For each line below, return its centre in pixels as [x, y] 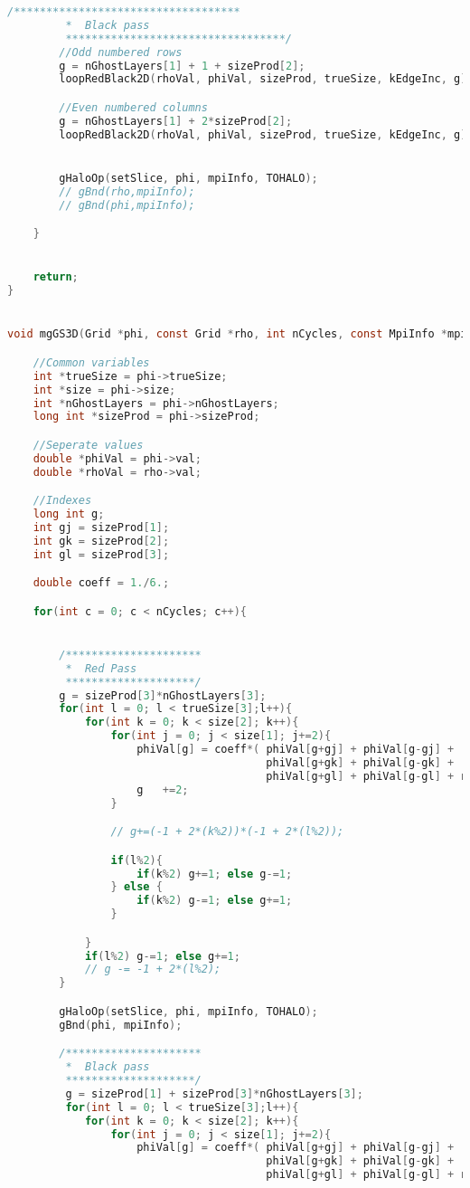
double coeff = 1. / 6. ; [101, 583]
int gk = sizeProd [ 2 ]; [101, 541]
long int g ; [69, 514]
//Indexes [62, 501]
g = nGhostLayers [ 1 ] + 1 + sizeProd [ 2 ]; [182, 66]
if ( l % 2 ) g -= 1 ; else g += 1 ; [162, 956]
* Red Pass [101, 668]
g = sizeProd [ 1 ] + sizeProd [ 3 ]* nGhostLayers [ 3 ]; [214, 1093]
